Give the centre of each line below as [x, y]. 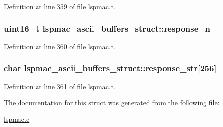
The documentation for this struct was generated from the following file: [112, 102]
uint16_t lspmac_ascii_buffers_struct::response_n [107, 28]
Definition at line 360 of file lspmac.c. [60, 46]
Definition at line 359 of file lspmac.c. [60, 6]
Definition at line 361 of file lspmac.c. [60, 86]
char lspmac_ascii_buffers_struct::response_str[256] [110, 68]
